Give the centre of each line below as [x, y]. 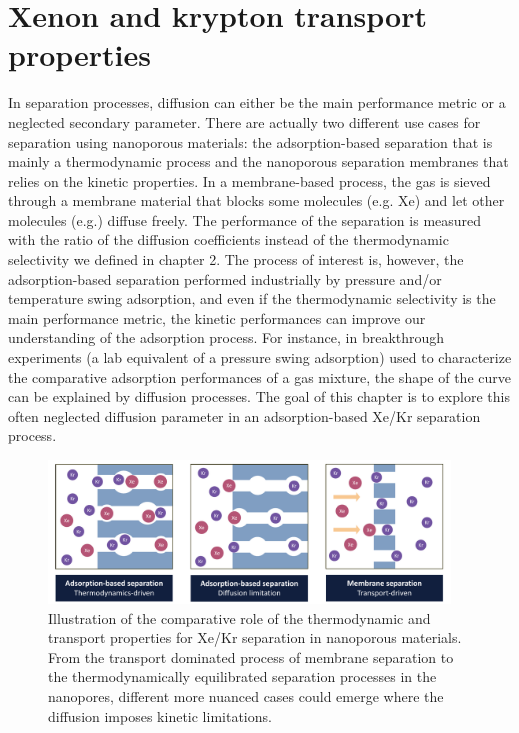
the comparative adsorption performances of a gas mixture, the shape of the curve [259, 376]
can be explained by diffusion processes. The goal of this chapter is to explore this [259, 396]
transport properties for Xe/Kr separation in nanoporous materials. [255, 637]
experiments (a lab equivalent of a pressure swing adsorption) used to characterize [260, 357]
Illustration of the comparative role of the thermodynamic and [239, 617]
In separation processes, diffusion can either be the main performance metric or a [257, 102]
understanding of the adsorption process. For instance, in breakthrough [226, 337]
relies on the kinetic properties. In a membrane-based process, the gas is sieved [249, 180]
